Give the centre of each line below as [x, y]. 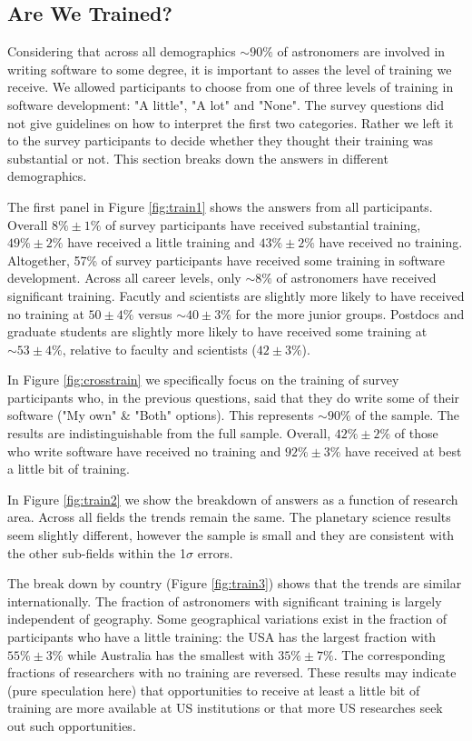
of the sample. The [408, 415]
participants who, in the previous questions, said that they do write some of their [234, 397]
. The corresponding [389, 654]
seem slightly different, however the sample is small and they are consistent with [231, 535]
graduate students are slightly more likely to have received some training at [217, 331]
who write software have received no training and [144, 451]
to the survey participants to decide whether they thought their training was [221, 140]
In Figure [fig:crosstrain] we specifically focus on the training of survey [203, 380]
